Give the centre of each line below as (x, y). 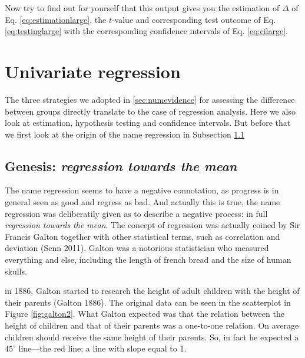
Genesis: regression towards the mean (121, 165)
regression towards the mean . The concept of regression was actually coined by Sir (152, 225)
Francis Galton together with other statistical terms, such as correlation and (142, 236)
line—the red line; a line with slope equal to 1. (102, 348)
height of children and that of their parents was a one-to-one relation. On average (152, 325)
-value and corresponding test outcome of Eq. (194, 19)
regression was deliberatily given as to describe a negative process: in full (136, 213)
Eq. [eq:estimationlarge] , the (56, 19)
